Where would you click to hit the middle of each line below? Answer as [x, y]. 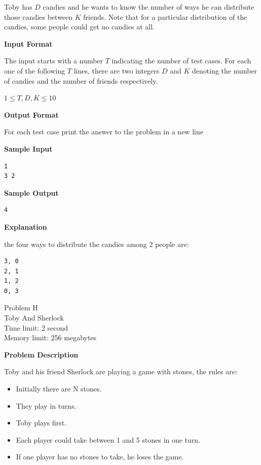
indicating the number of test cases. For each [181, 61]
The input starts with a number [54, 61]
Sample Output [31, 192]
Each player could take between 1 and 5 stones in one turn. [108, 439]
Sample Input [28, 148]
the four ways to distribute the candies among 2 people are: [97, 244]
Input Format [28, 43]
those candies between [39, 16]
